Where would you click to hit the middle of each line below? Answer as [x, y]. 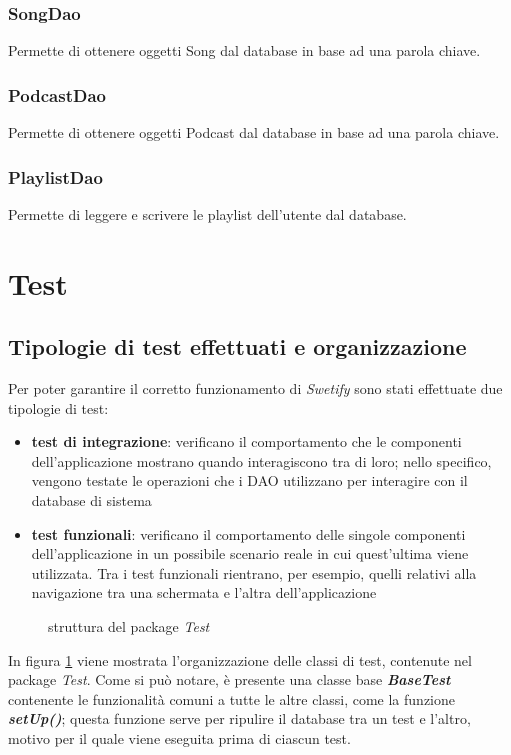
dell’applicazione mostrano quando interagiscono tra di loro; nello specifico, [261, 460]
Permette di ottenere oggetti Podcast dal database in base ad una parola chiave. [254, 132]
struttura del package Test [129, 625]
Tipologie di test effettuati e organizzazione [237, 346]
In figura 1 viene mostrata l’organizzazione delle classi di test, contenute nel [240, 659]
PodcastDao [57, 94]
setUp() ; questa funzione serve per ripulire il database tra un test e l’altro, [239, 718]
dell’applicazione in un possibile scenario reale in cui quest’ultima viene [250, 553]
